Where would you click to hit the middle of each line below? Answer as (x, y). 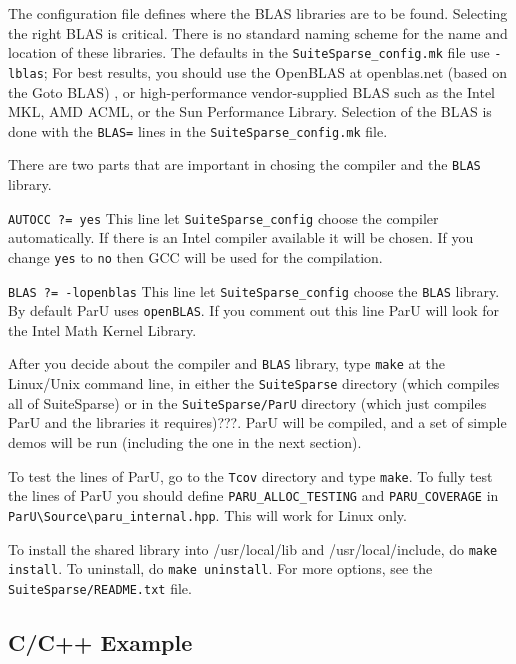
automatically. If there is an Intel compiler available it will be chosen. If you (241, 237)
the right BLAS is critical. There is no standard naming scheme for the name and (258, 32)
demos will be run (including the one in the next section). (185, 441)
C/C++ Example (100, 641)
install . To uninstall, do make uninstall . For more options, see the (220, 568)
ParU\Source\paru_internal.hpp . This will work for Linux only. (207, 514)
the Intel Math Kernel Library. (102, 329)
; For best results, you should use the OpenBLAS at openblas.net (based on (275, 71)
